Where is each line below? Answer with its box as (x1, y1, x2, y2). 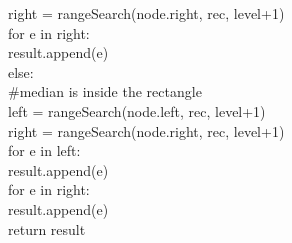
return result (8, 218, 86, 239)
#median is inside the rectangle (8, 81, 202, 102)
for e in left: (8, 140, 81, 161)
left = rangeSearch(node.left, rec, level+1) (8, 100, 266, 121)
